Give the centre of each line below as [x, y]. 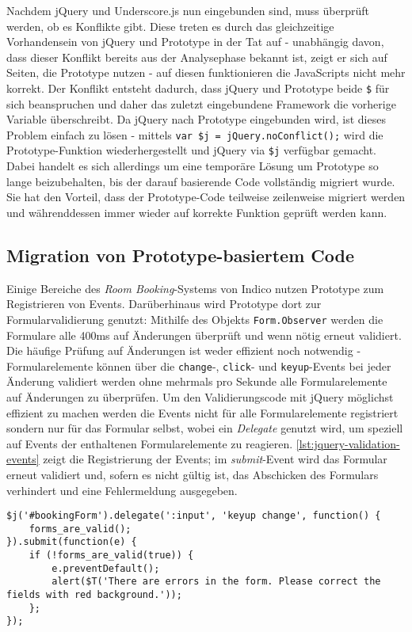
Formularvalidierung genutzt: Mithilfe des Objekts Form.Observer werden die [195, 319]
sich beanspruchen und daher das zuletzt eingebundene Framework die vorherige [201, 103]
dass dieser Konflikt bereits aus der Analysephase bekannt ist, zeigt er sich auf [197, 57]
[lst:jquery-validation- [348, 443]
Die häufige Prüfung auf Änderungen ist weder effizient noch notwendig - [184, 350]
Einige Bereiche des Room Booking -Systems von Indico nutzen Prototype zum [195, 288]
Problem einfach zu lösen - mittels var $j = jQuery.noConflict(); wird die [195, 134]
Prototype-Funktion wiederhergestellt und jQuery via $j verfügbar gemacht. [191, 150]
